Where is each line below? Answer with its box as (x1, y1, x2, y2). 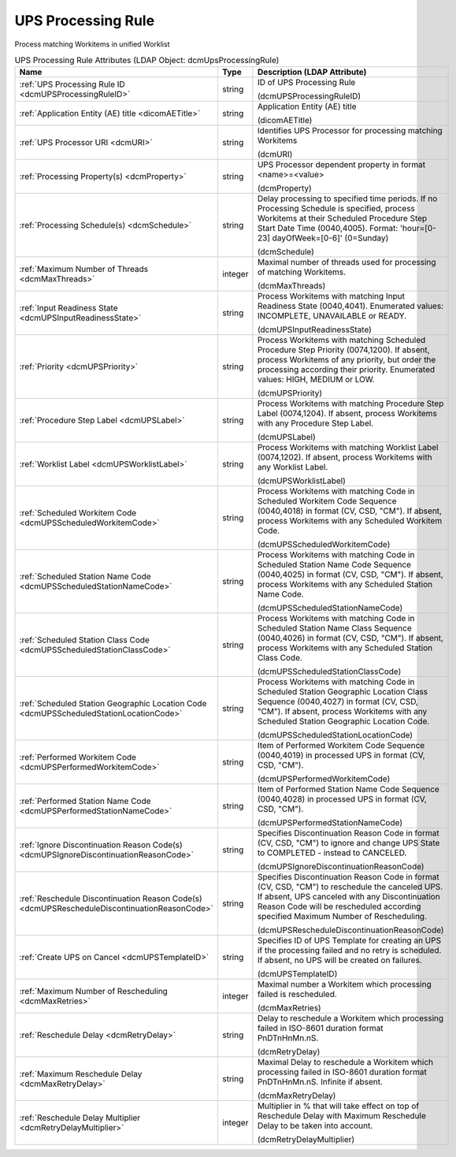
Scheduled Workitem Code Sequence (257, 496, 397, 507)
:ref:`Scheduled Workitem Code (19, 508, 137, 519)
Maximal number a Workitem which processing (257, 979, 432, 990)
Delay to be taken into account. (257, 1120, 373, 1131)
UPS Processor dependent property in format (257, 159, 426, 170)
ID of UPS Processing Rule (257, 77, 356, 88)
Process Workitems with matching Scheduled (257, 335, 426, 346)
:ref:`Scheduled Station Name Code (19, 571, 151, 582)
